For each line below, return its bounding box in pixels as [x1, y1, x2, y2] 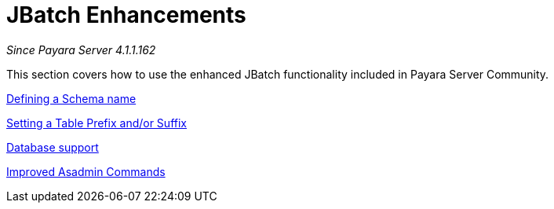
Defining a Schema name [6, 91, 137, 105]
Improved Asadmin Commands [6, 164, 166, 178]
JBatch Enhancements [6, 2, 246, 28]
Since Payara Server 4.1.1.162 [6, 42, 156, 57]
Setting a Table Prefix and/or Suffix [6, 115, 187, 130]
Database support [6, 140, 99, 154]
